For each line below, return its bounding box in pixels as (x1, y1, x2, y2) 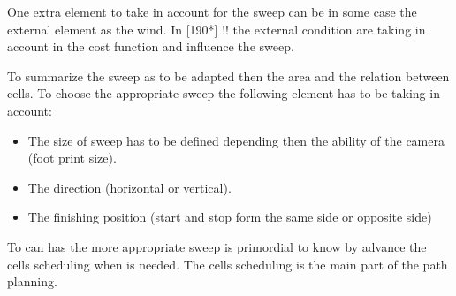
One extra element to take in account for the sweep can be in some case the (7, 3, 417, 20)
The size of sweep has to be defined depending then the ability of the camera (27, 131, 445, 149)
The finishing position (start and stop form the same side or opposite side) (27, 208, 432, 226)
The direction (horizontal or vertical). (27, 178, 232, 196)
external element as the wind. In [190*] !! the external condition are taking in (7, 19, 426, 38)
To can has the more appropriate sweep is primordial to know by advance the (7, 237, 427, 255)
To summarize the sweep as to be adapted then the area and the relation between (7, 66, 450, 85)
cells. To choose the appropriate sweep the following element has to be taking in (7, 84, 440, 102)
